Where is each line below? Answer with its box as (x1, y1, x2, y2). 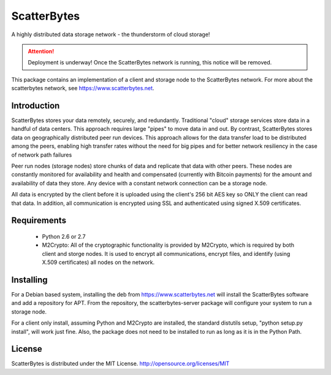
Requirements (11, 215, 67, 226)
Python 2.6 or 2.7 (42, 233, 86, 240)
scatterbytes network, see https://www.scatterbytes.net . (11, 85, 154, 92)
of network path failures (11, 151, 72, 158)
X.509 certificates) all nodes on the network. (42, 258, 155, 266)
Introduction (11, 100, 60, 110)
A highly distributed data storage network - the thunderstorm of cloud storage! (11, 31, 210, 38)
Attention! (28, 47, 55, 55)
